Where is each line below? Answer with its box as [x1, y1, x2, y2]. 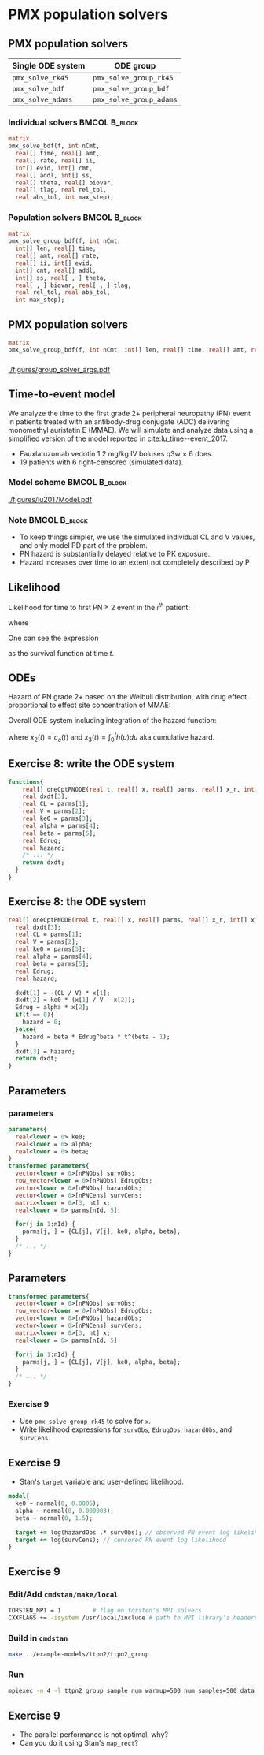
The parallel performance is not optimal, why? [19, 1729, 169, 1739]
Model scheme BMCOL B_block [8, 477, 127, 488]
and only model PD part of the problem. [19, 541, 148, 550]
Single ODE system [12, 61, 86, 71]
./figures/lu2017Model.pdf [8, 494, 93, 504]
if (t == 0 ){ [15, 1011, 55, 1019]
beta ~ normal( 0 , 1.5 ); [15, 1514, 93, 1522]
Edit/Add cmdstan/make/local [8, 1589, 119, 1600]
